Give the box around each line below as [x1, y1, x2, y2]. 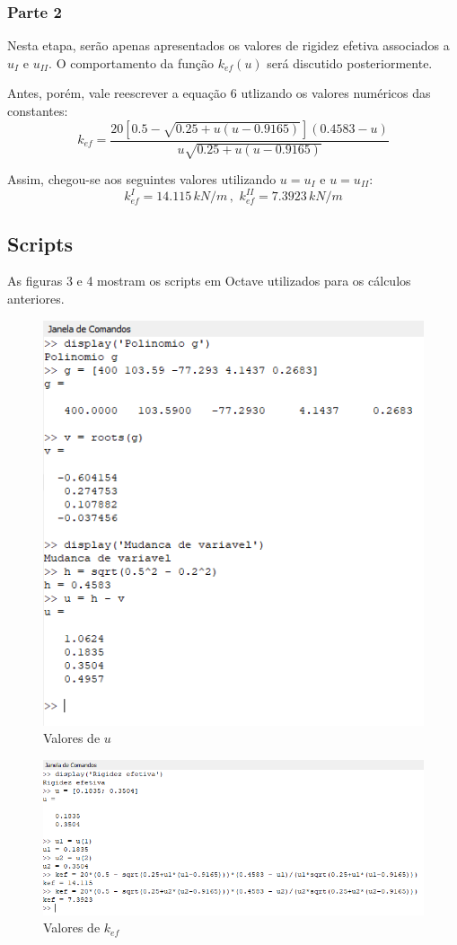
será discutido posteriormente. [267, 53, 433, 72]
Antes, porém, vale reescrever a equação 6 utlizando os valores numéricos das [7, 84, 431, 102]
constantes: [7, 102, 68, 119]
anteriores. [7, 288, 65, 307]
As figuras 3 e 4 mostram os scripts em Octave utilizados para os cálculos [7, 271, 411, 290]
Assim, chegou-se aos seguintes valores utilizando [7, 170, 277, 189]
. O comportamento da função [48, 53, 215, 72]
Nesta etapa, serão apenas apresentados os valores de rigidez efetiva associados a [7, 36, 450, 55]
